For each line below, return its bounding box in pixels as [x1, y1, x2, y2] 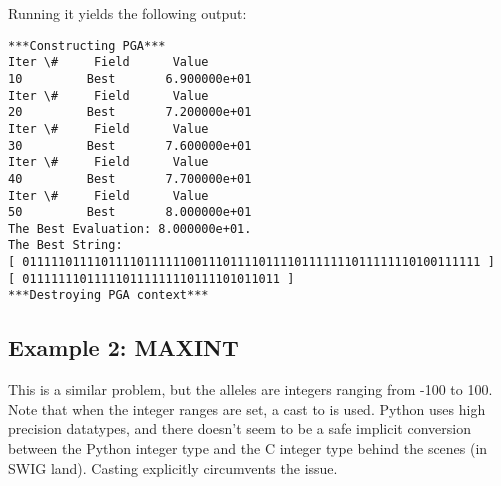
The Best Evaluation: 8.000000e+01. [8, 221, 252, 236]
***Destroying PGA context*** [8, 288, 209, 303]
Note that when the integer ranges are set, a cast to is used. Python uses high [8, 398, 486, 419]
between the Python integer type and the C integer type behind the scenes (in [8, 438, 488, 459]
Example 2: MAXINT [8, 332, 239, 363]
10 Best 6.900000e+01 [8, 71, 252, 86]
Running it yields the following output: [8, 3, 247, 23]
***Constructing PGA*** [8, 38, 166, 53]
